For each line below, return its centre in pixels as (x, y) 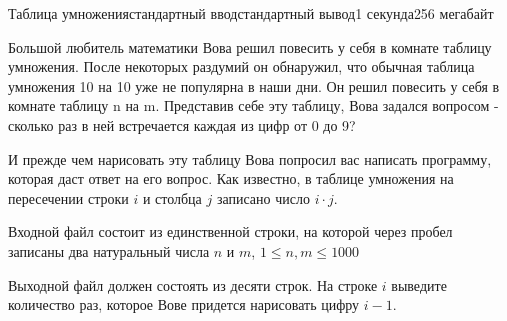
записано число (263, 197)
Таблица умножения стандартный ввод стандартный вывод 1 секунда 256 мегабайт (251, 13)
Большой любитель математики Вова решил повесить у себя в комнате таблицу (250, 46)
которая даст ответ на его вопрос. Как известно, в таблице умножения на (231, 178)
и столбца (172, 197)
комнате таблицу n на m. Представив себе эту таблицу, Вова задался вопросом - (253, 105)
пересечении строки (68, 197)
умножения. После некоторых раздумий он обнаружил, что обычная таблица (241, 66)
